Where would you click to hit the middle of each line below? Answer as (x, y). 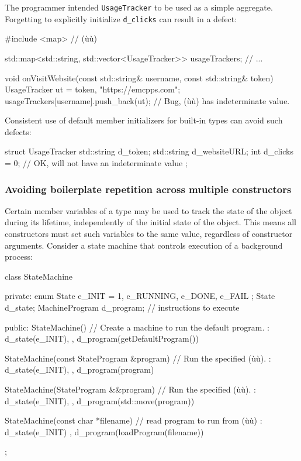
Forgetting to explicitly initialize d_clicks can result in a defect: (121, 18)
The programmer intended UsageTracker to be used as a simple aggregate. (139, 7)
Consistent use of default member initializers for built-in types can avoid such (144, 120)
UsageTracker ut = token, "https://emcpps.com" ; (93, 89)
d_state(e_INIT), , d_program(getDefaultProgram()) (102, 338)
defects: (18, 131)
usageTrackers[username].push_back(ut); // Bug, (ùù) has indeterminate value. (147, 100)
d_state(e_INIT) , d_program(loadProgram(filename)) (104, 431)
